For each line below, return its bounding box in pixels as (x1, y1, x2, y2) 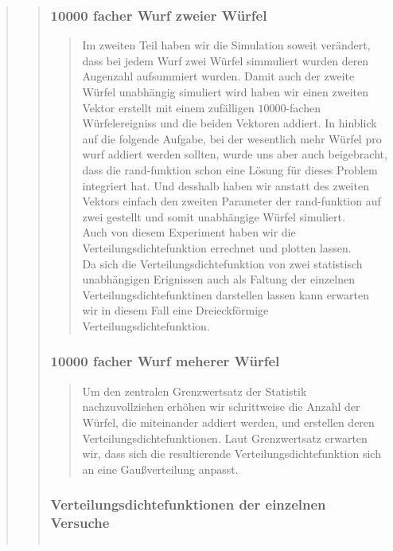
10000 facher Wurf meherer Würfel (50, 351, 280, 371)
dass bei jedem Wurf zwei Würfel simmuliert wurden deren (82, 52, 369, 68)
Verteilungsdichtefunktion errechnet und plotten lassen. (82, 239, 352, 256)
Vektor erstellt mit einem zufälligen (82, 99, 255, 115)
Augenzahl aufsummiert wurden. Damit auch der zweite (82, 68, 355, 84)
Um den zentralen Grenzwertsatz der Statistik (82, 382, 307, 399)
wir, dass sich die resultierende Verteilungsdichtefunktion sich (82, 445, 381, 462)
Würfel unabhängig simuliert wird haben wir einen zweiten (82, 84, 368, 100)
